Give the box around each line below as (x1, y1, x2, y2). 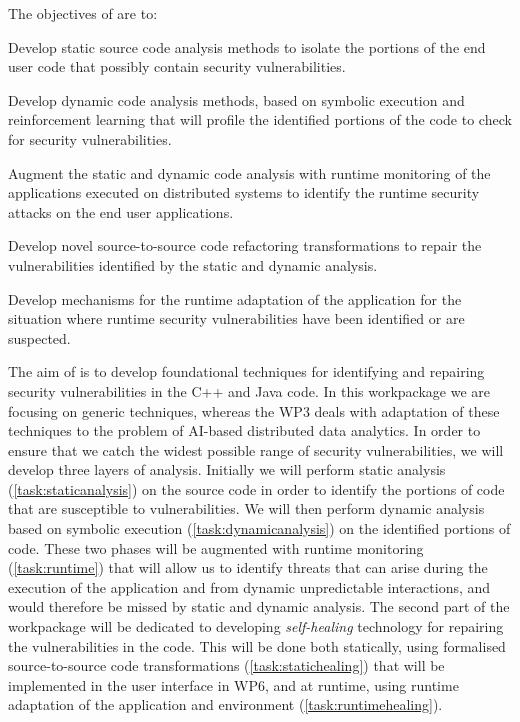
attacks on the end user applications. (8, 201, 234, 222)
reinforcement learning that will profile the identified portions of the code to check (8, 109, 512, 130)
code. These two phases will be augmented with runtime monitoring (8, 537, 424, 558)
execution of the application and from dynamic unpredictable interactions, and (8, 576, 491, 597)
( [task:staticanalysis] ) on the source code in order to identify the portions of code (8, 478, 505, 499)
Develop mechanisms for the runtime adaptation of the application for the (8, 288, 462, 309)
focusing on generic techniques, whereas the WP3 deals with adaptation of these (8, 400, 500, 421)
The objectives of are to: (8, 3, 158, 23)
